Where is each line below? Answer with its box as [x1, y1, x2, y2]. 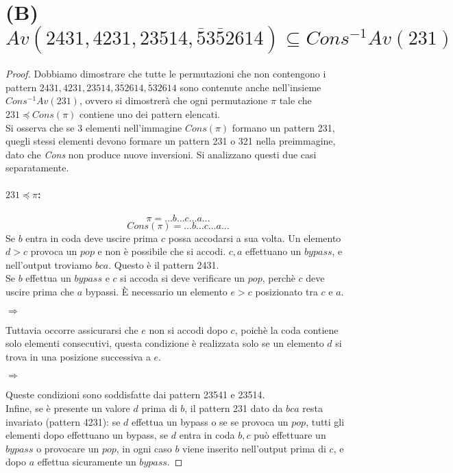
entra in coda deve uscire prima [25, 230, 158, 245]
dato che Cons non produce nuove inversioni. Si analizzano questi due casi [5, 147, 317, 161]
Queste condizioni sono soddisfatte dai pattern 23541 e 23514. [5, 387, 265, 402]
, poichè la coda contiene [234, 322, 339, 337]
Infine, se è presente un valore [5, 401, 130, 415]
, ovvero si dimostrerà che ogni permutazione [79, 93, 268, 108]
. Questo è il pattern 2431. [108, 257, 219, 271]
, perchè [262, 271, 295, 285]
